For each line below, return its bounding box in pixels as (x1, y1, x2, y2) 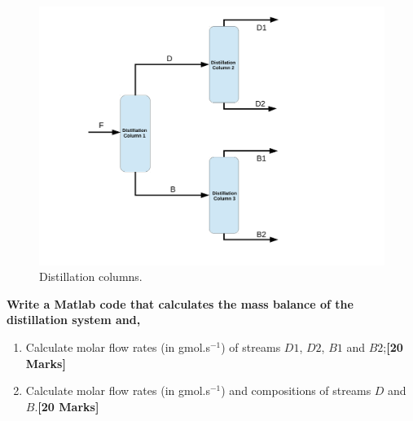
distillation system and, (7, 311, 141, 328)
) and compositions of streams (221, 382, 371, 399)
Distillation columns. (39, 268, 143, 285)
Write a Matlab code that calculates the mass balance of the (7, 295, 354, 312)
